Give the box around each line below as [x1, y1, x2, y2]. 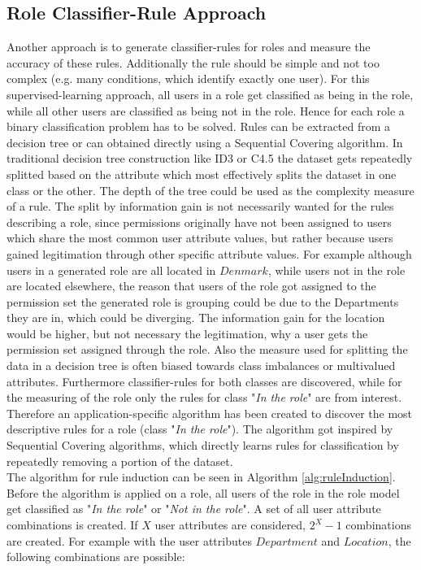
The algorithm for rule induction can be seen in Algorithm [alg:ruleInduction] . [7, 468, 396, 485]
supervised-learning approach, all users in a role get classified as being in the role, [7, 85, 414, 102]
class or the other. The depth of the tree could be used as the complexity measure [7, 181, 414, 198]
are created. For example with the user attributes [7, 532, 252, 549]
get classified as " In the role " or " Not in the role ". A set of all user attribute [7, 500, 381, 517]
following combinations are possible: [7, 548, 185, 565]
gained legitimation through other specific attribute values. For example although [7, 245, 412, 262]
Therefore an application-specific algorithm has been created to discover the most [7, 404, 413, 421]
